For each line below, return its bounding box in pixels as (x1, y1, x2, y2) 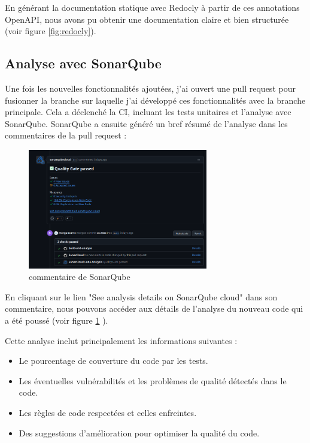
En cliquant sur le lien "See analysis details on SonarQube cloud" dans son (5, 290, 278, 303)
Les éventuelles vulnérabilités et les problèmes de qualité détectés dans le (19, 374, 287, 387)
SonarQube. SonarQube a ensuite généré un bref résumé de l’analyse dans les (5, 117, 288, 129)
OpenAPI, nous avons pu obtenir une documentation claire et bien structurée (5, 13, 289, 25)
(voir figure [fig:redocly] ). (5, 25, 96, 37)
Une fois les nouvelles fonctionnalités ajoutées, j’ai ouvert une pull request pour (5, 82, 296, 94)
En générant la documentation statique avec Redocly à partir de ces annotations (5, 1, 300, 13)
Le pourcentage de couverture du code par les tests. (19, 354, 208, 367)
